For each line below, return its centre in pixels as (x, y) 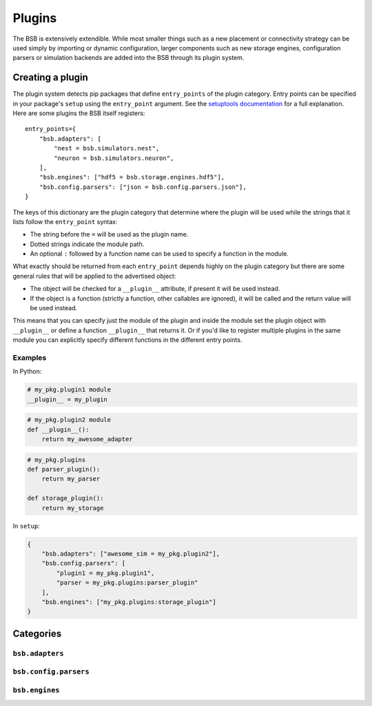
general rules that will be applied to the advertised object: (94, 276)
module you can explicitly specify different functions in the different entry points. (127, 340)
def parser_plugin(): (64, 470)
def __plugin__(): (58, 430)
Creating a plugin (51, 78)
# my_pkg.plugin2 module (69, 420)
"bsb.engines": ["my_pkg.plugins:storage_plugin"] (129, 602)
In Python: (27, 372)
